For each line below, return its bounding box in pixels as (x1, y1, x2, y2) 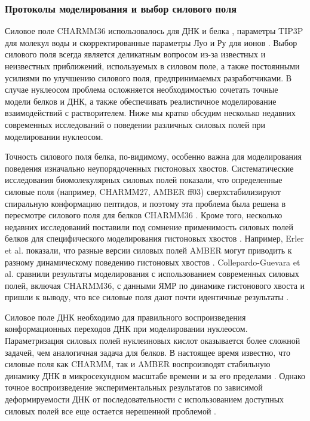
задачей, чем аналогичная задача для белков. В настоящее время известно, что (5, 346, 290, 358)
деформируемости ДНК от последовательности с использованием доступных (5, 393, 284, 405)
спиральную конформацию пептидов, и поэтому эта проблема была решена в (5, 197, 286, 209)
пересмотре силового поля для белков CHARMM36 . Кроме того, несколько (5, 209, 283, 221)
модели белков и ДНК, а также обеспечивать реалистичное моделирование (5, 94, 277, 107)
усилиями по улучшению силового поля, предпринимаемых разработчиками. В (5, 71, 292, 84)
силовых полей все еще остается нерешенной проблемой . (5, 404, 217, 417)
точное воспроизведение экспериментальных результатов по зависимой (5, 381, 263, 393)
